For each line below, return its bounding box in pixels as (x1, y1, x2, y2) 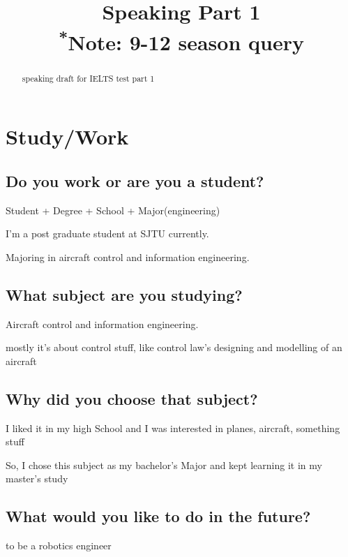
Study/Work (6, 122, 129, 151)
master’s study (6, 471, 68, 486)
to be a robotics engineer (6, 538, 112, 553)
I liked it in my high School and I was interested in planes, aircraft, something (6, 420, 340, 435)
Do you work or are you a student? (6, 170, 264, 191)
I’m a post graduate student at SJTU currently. (6, 226, 209, 241)
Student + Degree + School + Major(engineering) (6, 202, 220, 217)
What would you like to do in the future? (6, 505, 311, 527)
